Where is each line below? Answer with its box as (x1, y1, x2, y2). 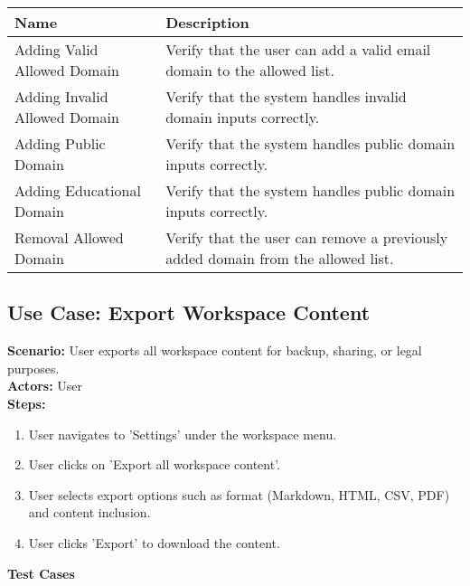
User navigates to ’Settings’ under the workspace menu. (28, 424, 337, 443)
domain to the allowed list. (165, 60, 334, 80)
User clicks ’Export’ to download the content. (28, 533, 280, 552)
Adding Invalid (14, 86, 108, 107)
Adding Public (14, 133, 106, 154)
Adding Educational (14, 180, 141, 201)
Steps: (7, 393, 46, 412)
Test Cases (7, 563, 75, 582)
